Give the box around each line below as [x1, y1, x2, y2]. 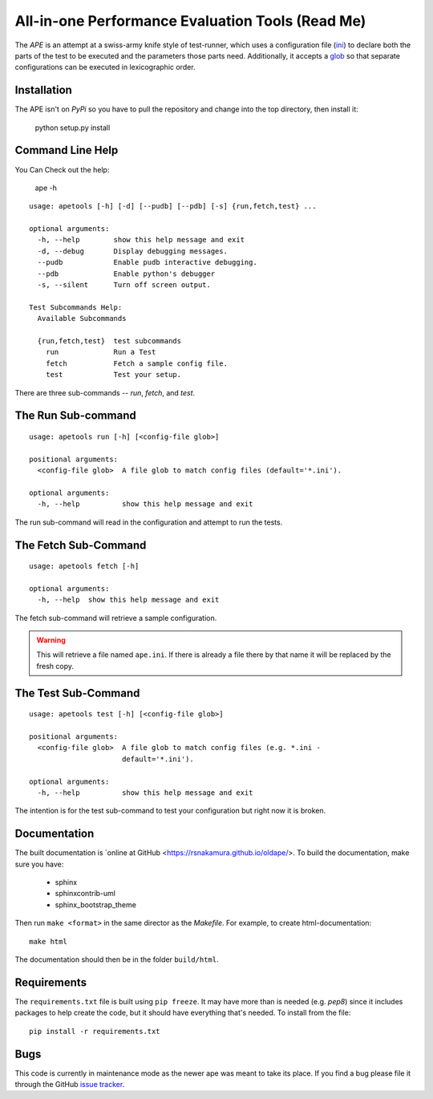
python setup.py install [34, 123, 111, 132]
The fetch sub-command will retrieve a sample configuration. [14, 613, 217, 622]
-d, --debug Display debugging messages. [37, 246, 229, 256]
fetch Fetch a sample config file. [45, 359, 229, 368]
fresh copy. [36, 661, 74, 671]
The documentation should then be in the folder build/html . [14, 955, 219, 964]
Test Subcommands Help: [29, 302, 123, 312]
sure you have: [14, 859, 64, 869]
